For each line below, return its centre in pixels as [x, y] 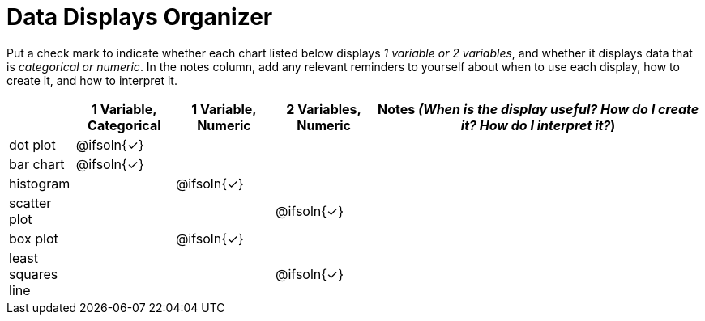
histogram [40, 183]
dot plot [32, 144]
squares [34, 274]
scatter [30, 203]
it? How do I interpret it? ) [538, 125]
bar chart [37, 164]
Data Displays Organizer [140, 17]
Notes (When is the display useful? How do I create [538, 109]
